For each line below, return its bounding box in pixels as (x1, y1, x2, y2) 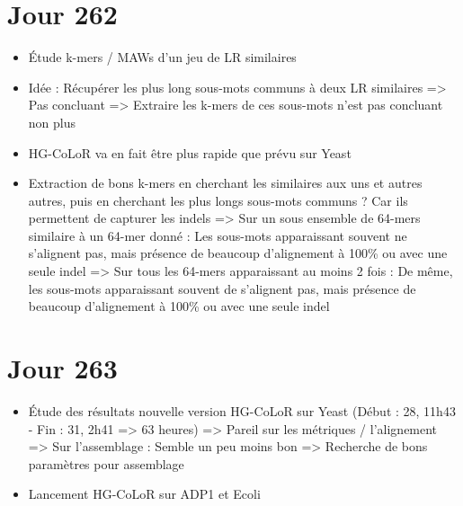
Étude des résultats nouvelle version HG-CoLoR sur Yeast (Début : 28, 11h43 (28, 401, 456, 420)
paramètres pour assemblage (28, 454, 184, 473)
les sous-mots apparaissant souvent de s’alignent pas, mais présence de (28, 279, 416, 297)
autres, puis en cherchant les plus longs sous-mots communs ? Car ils (28, 191, 408, 209)
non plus (28, 112, 76, 131)
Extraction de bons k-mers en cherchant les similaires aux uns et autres (28, 173, 423, 192)
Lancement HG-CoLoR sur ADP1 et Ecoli (28, 484, 261, 503)
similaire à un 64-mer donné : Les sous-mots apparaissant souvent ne (28, 226, 407, 244)
